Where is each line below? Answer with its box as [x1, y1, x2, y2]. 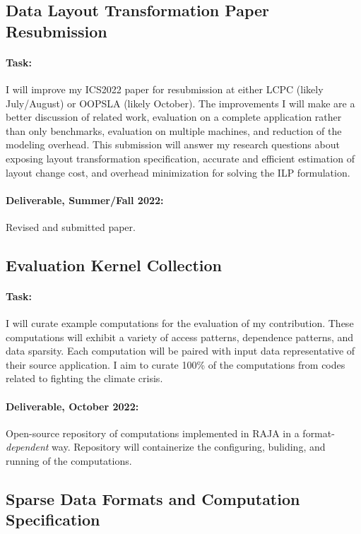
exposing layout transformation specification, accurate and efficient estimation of [6, 150, 355, 165]
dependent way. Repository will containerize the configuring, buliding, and [6, 439, 326, 454]
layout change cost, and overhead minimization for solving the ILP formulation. [6, 165, 350, 179]
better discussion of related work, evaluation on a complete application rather [6, 109, 342, 124]
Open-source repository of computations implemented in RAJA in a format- [6, 425, 335, 440]
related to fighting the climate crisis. [6, 371, 163, 386]
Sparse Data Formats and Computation [6, 488, 300, 510]
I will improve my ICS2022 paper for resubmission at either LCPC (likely [6, 81, 324, 96]
